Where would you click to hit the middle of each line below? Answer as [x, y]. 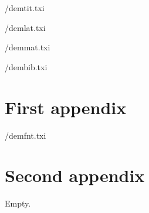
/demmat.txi [28, 47]
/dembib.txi [26, 66]
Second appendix [75, 175]
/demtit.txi [25, 8]
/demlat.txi [25, 27]
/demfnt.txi [26, 135]
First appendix [66, 107]
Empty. [18, 203]
